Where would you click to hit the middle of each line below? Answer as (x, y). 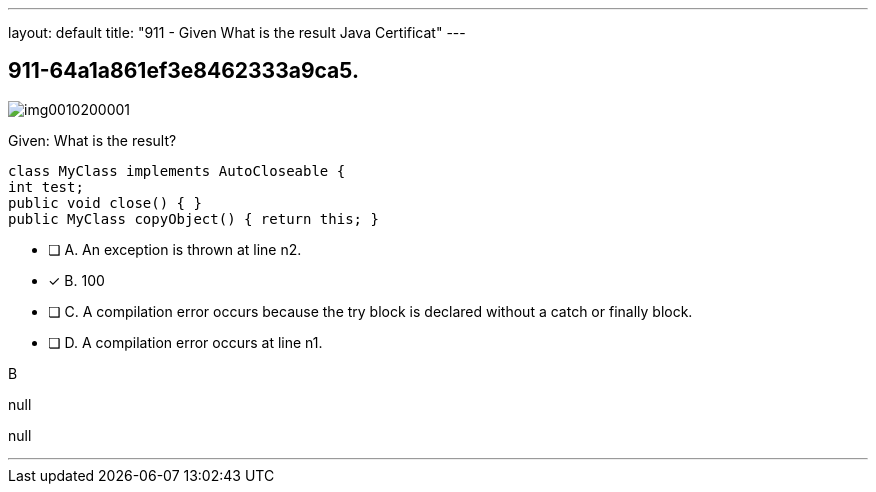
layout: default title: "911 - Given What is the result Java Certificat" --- (237, 32)
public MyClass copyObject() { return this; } (193, 218)
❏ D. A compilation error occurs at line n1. (185, 342)
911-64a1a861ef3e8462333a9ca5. (183, 71)
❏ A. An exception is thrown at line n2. (175, 249)
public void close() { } (105, 202)
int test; (46, 186)
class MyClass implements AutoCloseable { (177, 170)
